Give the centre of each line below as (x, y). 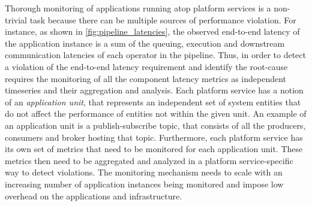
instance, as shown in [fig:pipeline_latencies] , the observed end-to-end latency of (152, 31)
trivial (16, 19)
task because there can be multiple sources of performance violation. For (163, 19)
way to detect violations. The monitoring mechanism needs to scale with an (144, 172)
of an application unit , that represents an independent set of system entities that (153, 102)
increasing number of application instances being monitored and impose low (144, 184)
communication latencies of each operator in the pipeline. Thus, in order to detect (155, 55)
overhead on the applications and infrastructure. (94, 196)
